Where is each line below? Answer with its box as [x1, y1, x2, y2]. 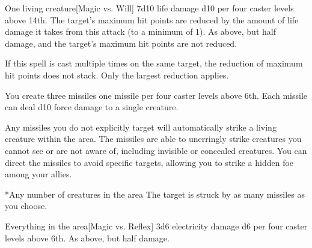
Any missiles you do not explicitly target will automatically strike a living [5, 120, 277, 133]
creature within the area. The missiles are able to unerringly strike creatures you [5, 132, 302, 145]
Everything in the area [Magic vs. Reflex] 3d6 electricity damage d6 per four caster [5, 219, 308, 232]
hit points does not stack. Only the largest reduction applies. [5, 68, 229, 81]
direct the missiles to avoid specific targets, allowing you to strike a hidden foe [5, 156, 294, 168]
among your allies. [5, 168, 72, 180]
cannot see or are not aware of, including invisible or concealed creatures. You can [5, 144, 307, 156]
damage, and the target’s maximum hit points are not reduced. [5, 37, 237, 49]
